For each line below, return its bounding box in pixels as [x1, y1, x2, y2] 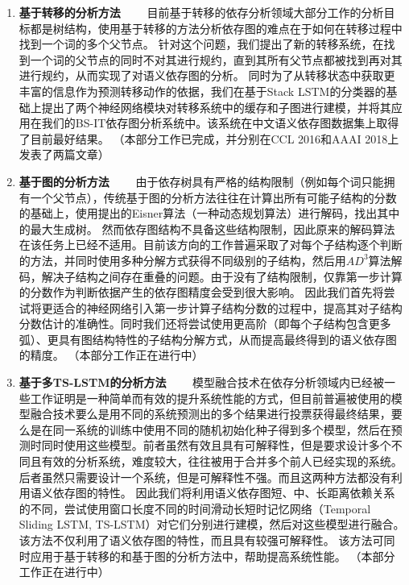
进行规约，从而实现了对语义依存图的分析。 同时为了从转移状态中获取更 [19, 67, 395, 84]
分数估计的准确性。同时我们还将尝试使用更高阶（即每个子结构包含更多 [19, 315, 391, 332]
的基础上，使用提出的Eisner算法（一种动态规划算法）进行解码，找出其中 [19, 205, 400, 222]
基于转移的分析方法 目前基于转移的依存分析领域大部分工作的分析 [19, 4, 384, 20]
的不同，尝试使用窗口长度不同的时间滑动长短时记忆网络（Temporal [19, 500, 371, 517]
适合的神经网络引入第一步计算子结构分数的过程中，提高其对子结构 [52, 299, 403, 316]
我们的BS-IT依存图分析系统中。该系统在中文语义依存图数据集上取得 [41, 114, 399, 131]
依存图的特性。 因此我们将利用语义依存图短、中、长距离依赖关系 [52, 484, 395, 501]
